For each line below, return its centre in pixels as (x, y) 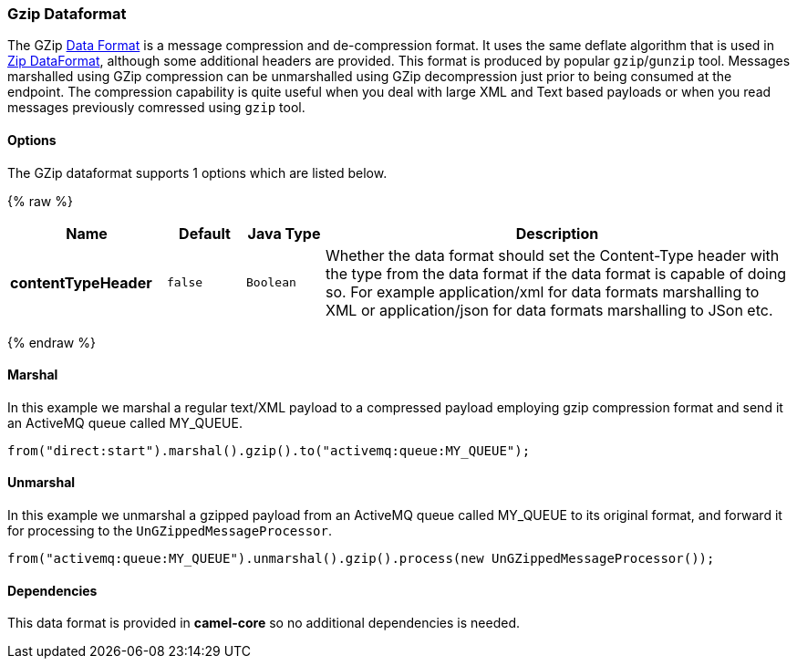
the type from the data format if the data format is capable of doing (556, 273)
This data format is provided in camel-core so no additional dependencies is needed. (264, 623)
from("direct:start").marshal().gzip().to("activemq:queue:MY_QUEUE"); (269, 450)
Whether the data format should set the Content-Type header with (553, 255)
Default (205, 233)
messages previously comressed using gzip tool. (156, 108)
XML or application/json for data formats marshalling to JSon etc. (549, 310)
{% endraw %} (52, 342)
